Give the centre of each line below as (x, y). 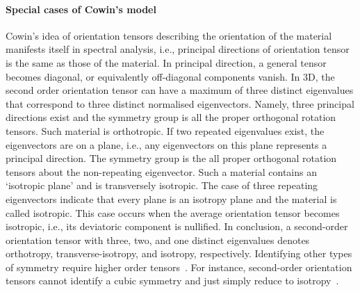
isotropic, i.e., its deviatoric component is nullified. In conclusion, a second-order (177, 226)
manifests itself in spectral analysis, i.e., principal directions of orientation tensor (178, 49)
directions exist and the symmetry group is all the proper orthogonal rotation (171, 117)
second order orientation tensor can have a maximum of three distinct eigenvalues (180, 90)
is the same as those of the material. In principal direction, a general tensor (166, 62)
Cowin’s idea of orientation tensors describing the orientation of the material (169, 35)
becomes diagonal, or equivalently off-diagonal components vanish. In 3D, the (170, 76)
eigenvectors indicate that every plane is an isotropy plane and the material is (171, 198)
